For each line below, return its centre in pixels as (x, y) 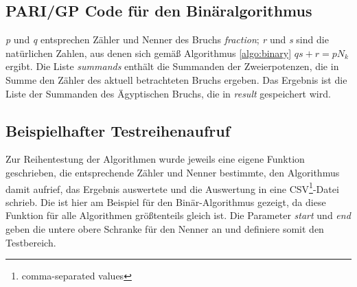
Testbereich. (31, 242)
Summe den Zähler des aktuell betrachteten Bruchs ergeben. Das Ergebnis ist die (176, 79)
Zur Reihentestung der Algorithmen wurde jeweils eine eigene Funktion (155, 159)
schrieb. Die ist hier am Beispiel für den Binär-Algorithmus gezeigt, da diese (166, 202)
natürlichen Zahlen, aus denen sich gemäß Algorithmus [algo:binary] (149, 53)
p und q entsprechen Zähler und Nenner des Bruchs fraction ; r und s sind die (167, 39)
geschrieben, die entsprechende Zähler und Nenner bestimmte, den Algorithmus (173, 172)
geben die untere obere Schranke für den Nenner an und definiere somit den (165, 229)
